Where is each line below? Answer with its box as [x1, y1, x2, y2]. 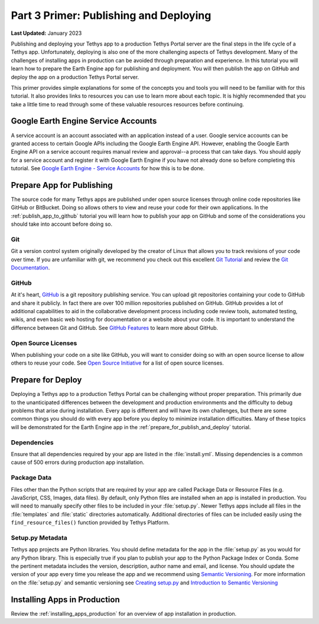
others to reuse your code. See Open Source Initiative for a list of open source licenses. [11, 359, 224, 366]
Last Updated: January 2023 [11, 30, 82, 37]
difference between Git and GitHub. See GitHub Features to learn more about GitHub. [11, 324, 219, 331]
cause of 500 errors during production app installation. [11, 459, 145, 466]
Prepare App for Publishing [11, 180, 113, 190]
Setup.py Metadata [11, 534, 68, 542]
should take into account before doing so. [11, 220, 112, 227]
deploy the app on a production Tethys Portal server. [11, 73, 139, 80]
